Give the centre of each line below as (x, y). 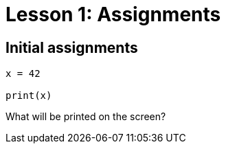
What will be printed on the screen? (86, 117)
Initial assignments (72, 47)
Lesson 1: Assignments (113, 14)
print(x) (29, 96)
